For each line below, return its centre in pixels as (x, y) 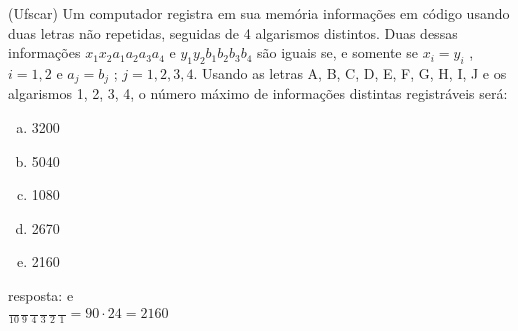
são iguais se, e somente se (337, 52)
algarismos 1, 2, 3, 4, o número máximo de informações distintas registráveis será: (258, 93)
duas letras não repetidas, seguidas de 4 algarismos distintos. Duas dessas (233, 32)
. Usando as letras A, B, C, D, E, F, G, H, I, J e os (350, 72)
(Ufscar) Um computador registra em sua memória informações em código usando (259, 13)
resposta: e (41, 295)
